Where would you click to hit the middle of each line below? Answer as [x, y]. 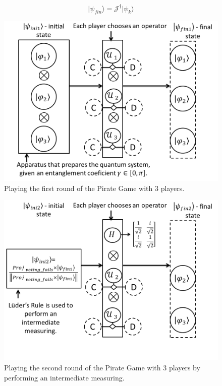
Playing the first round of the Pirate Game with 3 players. [94, 188]
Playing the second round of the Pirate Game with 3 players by [102, 368]
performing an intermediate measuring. [64, 377]
